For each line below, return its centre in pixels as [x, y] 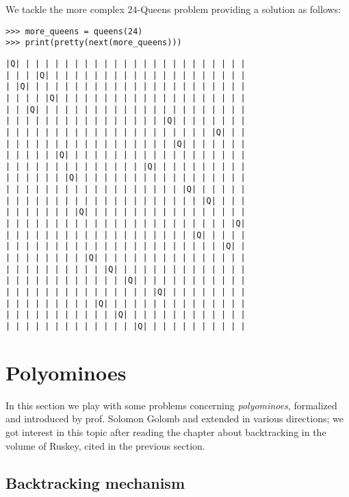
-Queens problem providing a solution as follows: [239, 9]
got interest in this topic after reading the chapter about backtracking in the [166, 432]
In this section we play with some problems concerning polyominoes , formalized [171, 405]
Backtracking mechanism [95, 482]
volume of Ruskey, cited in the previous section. [105, 445]
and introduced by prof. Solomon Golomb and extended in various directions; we [174, 419]
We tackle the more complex [65, 9]
